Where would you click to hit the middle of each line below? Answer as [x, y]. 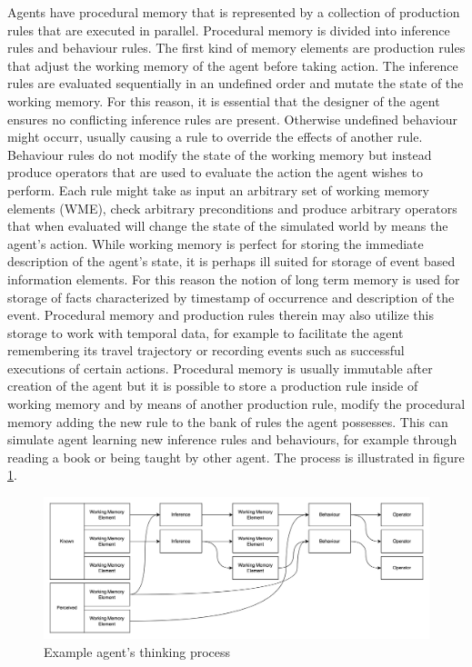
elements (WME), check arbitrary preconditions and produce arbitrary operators [232, 208]
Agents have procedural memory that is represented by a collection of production [234, 12]
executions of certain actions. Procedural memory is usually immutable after [220, 368]
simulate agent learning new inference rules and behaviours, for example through [232, 439]
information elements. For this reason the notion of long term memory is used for [234, 279]
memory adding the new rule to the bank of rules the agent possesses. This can [228, 421]
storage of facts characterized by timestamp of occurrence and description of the [231, 297]
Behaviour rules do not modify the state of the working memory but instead [220, 154]
